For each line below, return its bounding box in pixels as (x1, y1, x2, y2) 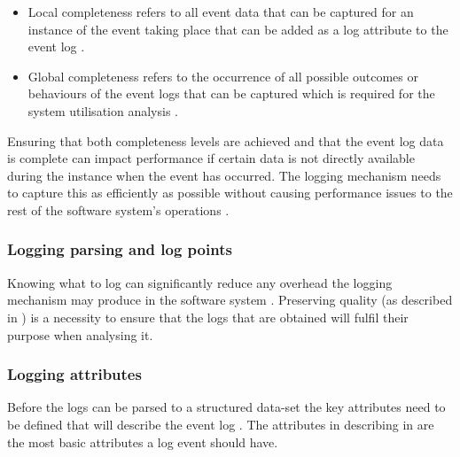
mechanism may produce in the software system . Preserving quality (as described (7, 290, 453, 309)
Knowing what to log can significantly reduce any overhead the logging (7, 273, 393, 291)
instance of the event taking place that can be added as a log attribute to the (27, 19, 448, 38)
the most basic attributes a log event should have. (7, 432, 278, 451)
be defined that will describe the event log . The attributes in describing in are (7, 414, 434, 433)
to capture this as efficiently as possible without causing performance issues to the (7, 183, 453, 202)
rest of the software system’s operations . (7, 200, 230, 219)
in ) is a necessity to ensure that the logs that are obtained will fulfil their (7, 307, 409, 326)
